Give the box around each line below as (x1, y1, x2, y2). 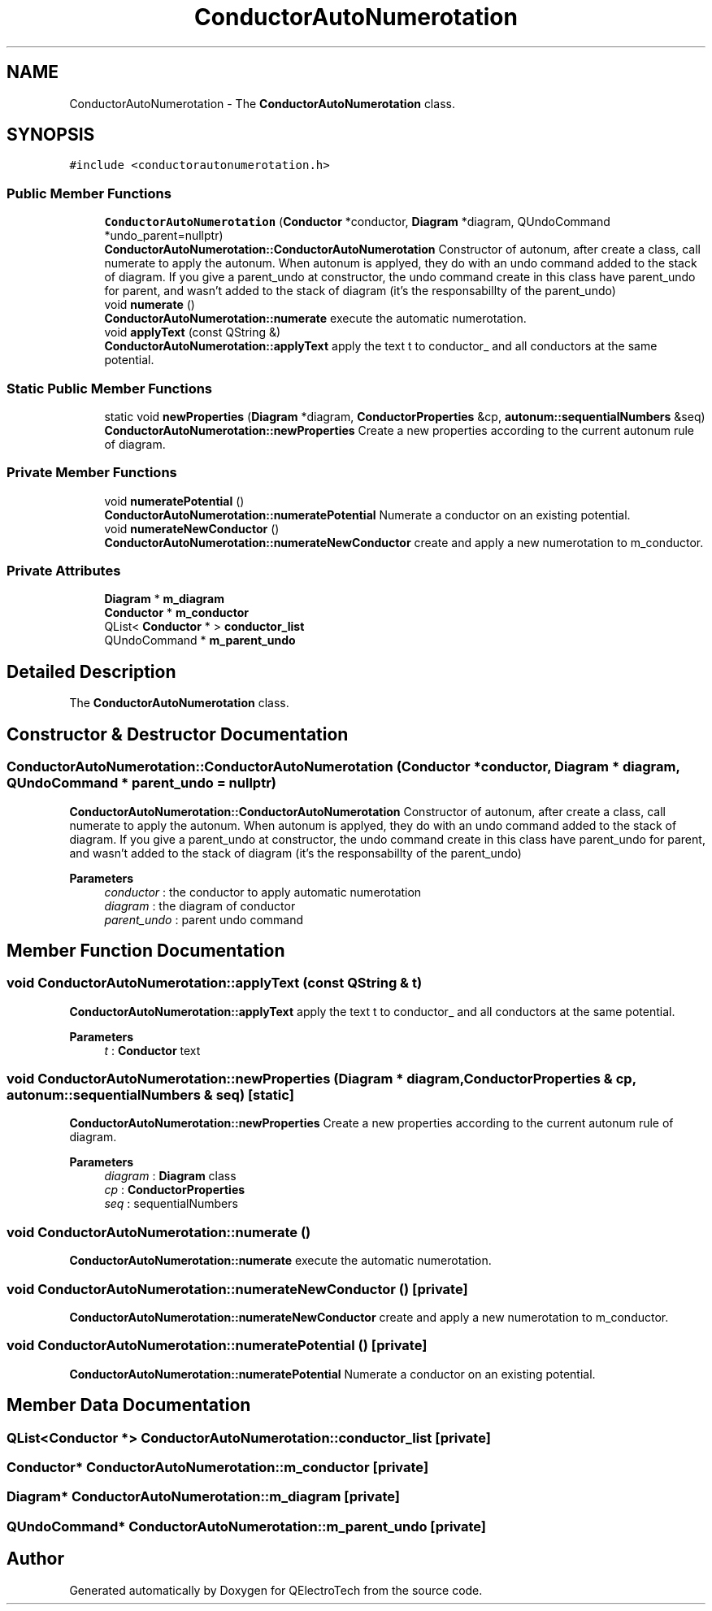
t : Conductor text (104, 1043, 201, 1057)
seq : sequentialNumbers (104, 1196, 238, 1211)
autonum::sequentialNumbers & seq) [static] (7, 1087, 294, 1104)
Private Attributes (7, 562, 121, 580)
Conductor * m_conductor (104, 606, 250, 620)
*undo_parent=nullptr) (104, 228, 224, 243)
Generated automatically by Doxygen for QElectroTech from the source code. (69, 1583, 483, 1597)
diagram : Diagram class (104, 1169, 237, 1183)
